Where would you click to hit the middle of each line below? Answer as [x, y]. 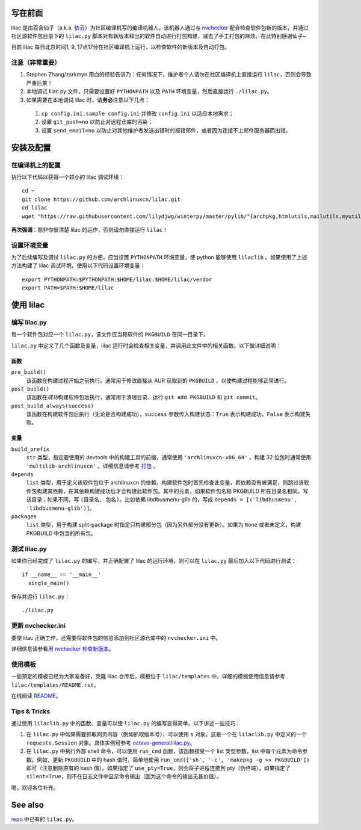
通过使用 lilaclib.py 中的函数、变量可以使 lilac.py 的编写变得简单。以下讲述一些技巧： [126, 723]
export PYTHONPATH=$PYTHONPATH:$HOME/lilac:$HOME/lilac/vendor [117, 279]
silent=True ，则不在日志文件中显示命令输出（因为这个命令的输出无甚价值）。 [124, 776]
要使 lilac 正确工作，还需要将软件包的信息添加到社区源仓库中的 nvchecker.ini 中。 [116, 637]
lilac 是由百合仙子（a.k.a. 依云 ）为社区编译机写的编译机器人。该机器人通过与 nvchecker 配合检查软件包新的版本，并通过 [160, 28]
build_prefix [30, 449]
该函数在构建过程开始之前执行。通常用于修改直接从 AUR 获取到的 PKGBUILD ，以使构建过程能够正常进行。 [158, 380]
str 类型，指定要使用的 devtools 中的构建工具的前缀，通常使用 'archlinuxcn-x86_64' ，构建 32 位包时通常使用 [169, 457]
